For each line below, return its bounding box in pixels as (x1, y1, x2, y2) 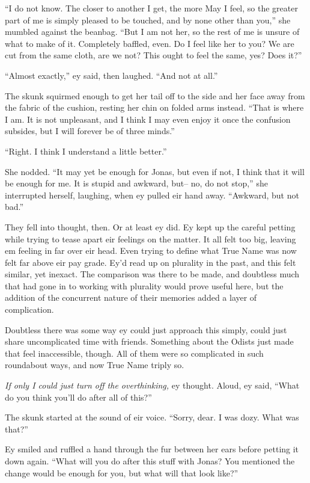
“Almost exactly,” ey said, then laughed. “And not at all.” (5, 69, 218, 81)
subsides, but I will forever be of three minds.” (5, 125, 175, 137)
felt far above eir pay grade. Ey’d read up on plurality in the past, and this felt (5, 256, 296, 268)
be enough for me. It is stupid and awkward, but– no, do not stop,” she (5, 177, 268, 189)
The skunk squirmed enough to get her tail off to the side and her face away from (5, 89, 305, 102)
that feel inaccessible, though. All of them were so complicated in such (5, 346, 264, 359)
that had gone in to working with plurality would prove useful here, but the (5, 279, 284, 292)
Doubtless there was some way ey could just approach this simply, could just (5, 323, 287, 336)
